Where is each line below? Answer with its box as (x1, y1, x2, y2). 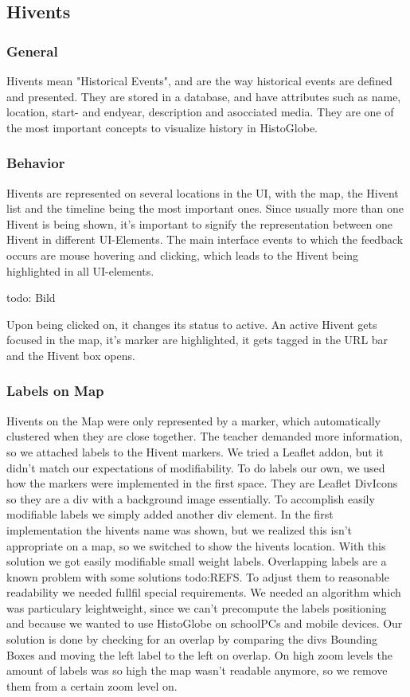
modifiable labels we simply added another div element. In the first (6, 506, 334, 523)
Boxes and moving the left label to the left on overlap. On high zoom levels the (6, 646, 392, 663)
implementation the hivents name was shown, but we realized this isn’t (6, 521, 352, 538)
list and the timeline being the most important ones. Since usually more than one (6, 200, 404, 217)
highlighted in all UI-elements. (6, 262, 154, 279)
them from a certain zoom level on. (6, 677, 178, 694)
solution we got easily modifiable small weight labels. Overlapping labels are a (6, 553, 387, 570)
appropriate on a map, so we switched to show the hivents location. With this (6, 537, 386, 554)
